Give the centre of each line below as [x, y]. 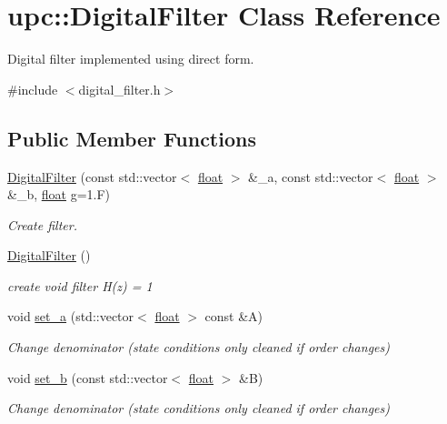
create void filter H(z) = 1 [80, 285]
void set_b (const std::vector [88, 377]
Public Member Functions [132, 138]
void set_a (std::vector [71, 316]
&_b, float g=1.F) [59, 194]
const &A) [234, 316]
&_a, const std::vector [311, 176]
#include [33, 89]
